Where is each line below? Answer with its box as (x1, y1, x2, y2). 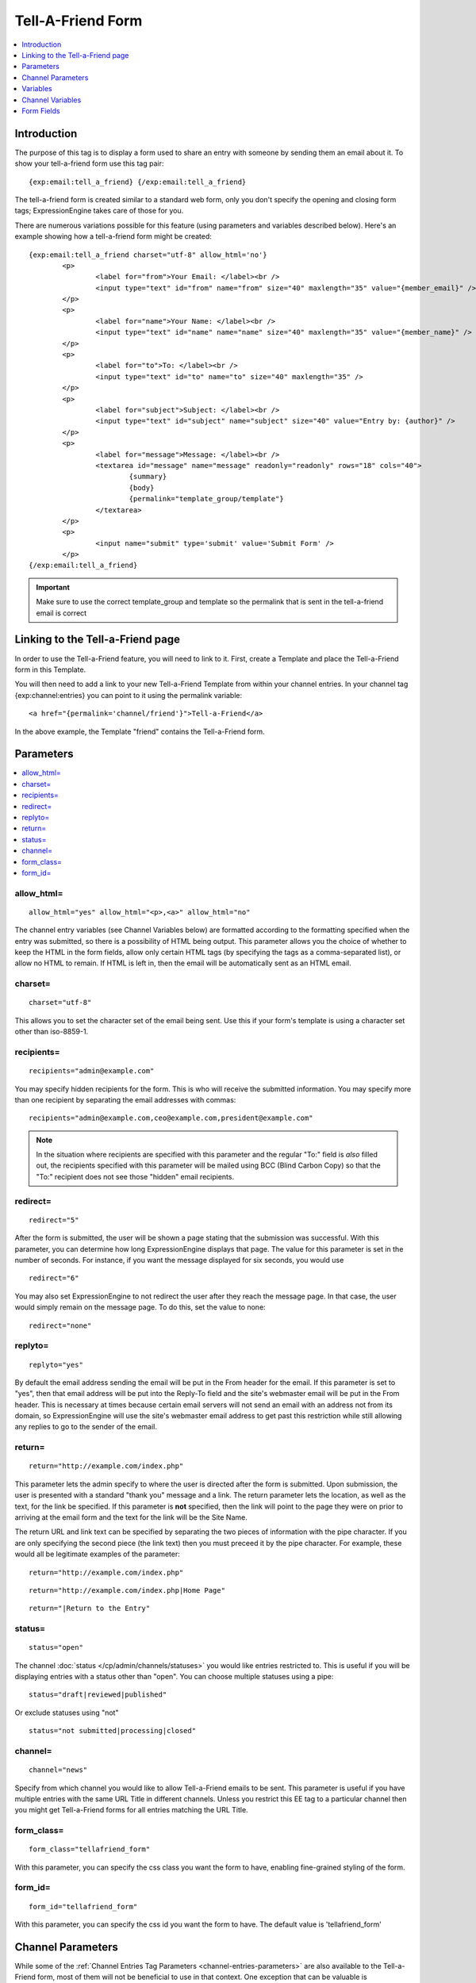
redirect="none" (29, 1321, 92, 1330)
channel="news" (29, 1766, 88, 1774)
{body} (129, 483, 155, 492)
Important (36, 582, 71, 592)
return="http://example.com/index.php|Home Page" (29, 1586, 226, 1594)
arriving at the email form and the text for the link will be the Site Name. (14, 1512, 248, 1522)
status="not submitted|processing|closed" (29, 1726, 197, 1736)
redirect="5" (29, 1215, 79, 1225)
